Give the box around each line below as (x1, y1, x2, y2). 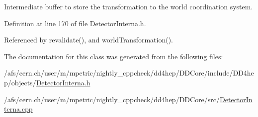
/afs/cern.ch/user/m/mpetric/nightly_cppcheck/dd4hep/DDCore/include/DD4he (4, 68, 254, 78)
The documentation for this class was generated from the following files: (4, 51, 223, 61)
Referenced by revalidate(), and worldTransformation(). (4, 35, 173, 45)
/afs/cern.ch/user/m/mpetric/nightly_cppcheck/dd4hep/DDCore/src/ (4, 94, 220, 104)
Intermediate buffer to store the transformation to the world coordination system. (4, 1, 253, 11)
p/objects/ (4, 77, 36, 87)
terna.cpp (4, 104, 33, 114)
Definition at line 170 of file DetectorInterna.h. (4, 18, 146, 28)
